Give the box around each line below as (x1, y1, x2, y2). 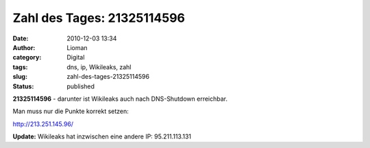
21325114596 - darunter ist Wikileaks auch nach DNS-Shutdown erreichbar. (12, 95, 228, 103)
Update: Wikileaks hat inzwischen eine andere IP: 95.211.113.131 (12, 132, 192, 140)
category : (12, 53, 42, 62)
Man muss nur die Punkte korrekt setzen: (12, 107, 129, 116)
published (66, 82, 95, 90)
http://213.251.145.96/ (12, 120, 74, 128)
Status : (12, 82, 34, 90)
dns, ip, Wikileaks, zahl (66, 62, 132, 71)
